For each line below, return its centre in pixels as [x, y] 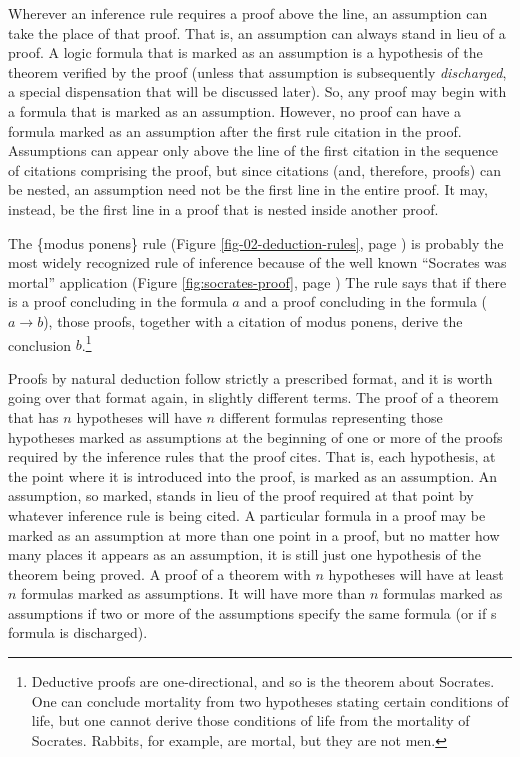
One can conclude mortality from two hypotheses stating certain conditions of [270, 700]
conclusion [40, 344]
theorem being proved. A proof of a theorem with [159, 573]
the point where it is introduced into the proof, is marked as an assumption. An [253, 475]
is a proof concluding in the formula [118, 301]
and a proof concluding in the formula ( [366, 301]
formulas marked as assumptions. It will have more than [193, 593]
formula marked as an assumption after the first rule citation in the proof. [235, 130]
